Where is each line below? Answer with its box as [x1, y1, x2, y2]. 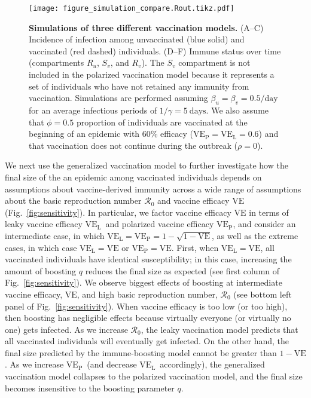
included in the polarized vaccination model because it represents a [29, 68, 275, 81]
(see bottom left [233, 287, 292, 300]
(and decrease [87, 358, 137, 371]
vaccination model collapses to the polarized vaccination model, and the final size [5, 370, 303, 382]
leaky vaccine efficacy [5, 218, 83, 230]
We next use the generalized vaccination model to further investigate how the [5, 159, 288, 172]
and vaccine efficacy [157, 194, 230, 207]
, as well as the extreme [212, 229, 298, 241]
